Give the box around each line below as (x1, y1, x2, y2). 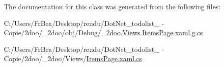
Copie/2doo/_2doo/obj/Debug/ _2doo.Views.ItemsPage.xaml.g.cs (4, 27, 203, 38)
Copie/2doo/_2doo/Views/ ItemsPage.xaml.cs (4, 53, 142, 64)
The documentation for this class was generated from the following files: (4, 1, 221, 11)
